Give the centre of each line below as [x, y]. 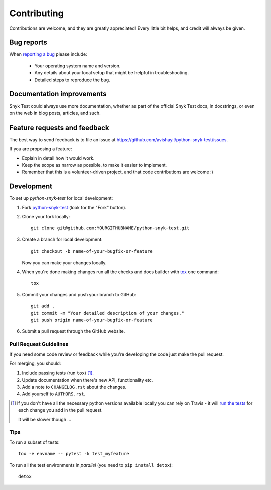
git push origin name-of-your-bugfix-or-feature [92, 320]
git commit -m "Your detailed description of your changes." [107, 313]
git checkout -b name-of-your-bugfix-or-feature [92, 251]
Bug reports [28, 42]
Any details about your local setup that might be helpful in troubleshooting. [112, 73]
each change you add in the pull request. [60, 410]
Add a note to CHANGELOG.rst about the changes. [74, 387]
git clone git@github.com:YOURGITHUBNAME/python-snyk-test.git [110, 228]
